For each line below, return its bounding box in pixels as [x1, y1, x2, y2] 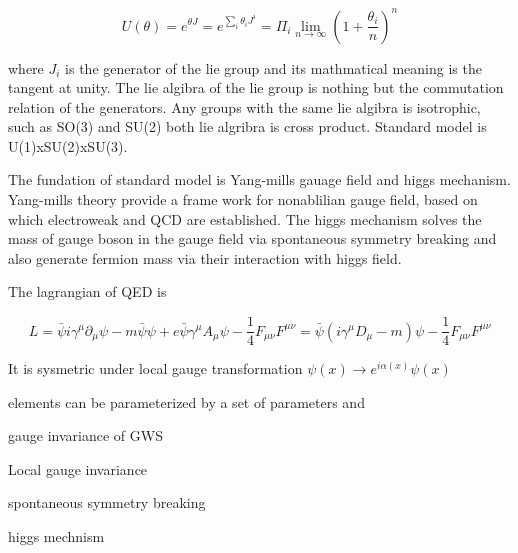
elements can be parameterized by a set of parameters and [8, 391, 365, 412]
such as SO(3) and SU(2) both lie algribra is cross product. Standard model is [8, 116, 487, 137]
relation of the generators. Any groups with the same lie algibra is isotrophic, [8, 96, 481, 117]
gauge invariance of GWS [8, 425, 163, 446]
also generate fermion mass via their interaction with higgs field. [8, 247, 402, 268]
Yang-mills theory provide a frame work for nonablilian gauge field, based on [8, 189, 478, 210]
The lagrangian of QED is [8, 281, 167, 302]
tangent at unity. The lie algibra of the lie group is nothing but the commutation [8, 77, 504, 98]
